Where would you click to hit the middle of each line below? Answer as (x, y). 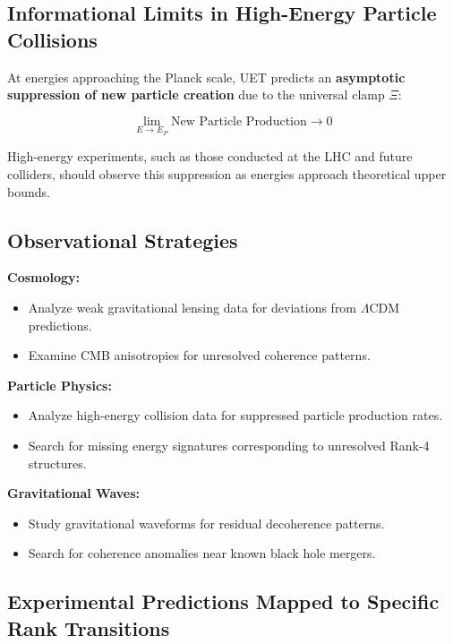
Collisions (52, 39)
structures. (57, 463)
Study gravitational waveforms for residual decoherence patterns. (206, 523)
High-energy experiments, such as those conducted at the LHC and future (210, 156)
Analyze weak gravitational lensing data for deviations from (192, 307)
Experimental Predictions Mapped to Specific (223, 601)
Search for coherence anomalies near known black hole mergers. (202, 553)
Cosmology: (44, 277)
